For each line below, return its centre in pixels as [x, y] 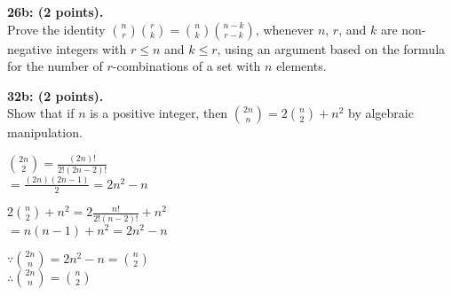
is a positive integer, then [159, 113]
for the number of [55, 66]
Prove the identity [56, 29]
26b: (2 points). [56, 12]
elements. [301, 66]
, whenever [285, 29]
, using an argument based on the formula [331, 48]
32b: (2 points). [56, 95]
